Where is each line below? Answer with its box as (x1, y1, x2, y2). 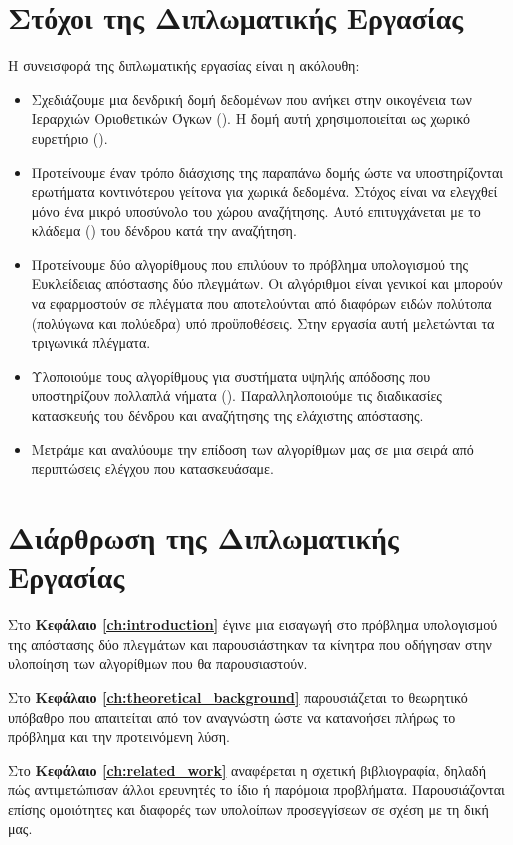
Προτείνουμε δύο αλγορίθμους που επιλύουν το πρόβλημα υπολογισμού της (31, 253, 469, 274)
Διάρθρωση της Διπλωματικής (8, 517, 399, 557)
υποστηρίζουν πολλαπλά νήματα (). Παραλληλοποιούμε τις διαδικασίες (31, 385, 442, 406)
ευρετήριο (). (31, 127, 108, 148)
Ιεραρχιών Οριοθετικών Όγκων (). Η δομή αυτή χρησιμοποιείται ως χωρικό (31, 108, 471, 129)
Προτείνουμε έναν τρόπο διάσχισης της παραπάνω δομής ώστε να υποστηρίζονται (31, 161, 503, 182)
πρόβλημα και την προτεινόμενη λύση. (8, 726, 230, 747)
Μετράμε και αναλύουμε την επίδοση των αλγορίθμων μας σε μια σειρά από (31, 438, 474, 459)
